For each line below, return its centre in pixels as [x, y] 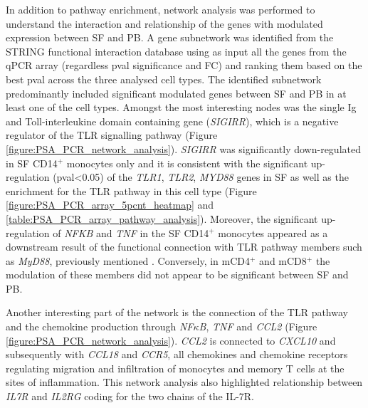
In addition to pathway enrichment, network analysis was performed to [161, 9]
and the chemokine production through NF [100, 326]
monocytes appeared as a [273, 232]
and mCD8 [283, 260]
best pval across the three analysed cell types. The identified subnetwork [164, 79]
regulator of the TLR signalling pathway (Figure [112, 135]
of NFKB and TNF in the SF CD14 [131, 232]
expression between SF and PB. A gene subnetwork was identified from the [170, 37]
